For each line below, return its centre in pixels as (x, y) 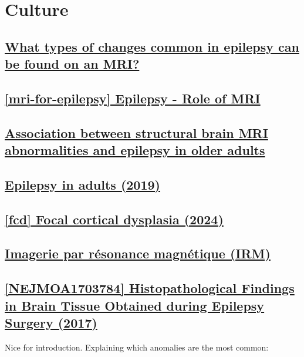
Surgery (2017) (51, 323)
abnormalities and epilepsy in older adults (135, 150)
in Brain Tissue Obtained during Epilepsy (135, 305)
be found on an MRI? (72, 64)
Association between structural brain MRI (136, 132)
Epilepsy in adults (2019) (82, 184)
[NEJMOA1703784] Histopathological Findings (150, 288)
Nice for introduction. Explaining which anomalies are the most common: (137, 347)
